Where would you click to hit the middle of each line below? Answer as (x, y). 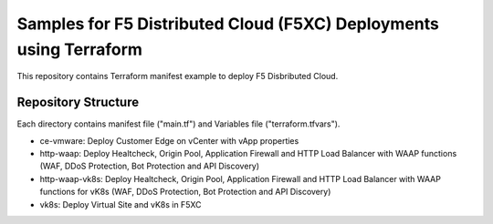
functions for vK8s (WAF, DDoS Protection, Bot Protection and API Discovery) (185, 192)
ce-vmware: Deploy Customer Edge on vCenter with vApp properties (169, 140)
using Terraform (80, 49)
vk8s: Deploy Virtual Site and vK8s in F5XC (121, 204)
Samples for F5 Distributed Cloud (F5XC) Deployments (228, 24)
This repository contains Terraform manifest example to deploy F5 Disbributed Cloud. (178, 76)
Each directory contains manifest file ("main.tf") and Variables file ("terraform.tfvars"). (178, 124)
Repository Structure (78, 102)
